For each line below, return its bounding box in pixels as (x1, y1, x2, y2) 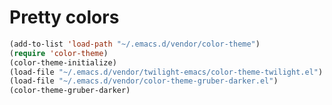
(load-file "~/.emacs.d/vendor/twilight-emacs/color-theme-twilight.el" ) (9, 67, 324, 77)
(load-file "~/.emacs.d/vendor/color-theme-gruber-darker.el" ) (9, 76, 279, 86)
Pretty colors (9, 6, 120, 29)
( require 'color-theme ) (9, 48, 109, 58)
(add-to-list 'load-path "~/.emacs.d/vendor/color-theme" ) (9, 39, 261, 49)
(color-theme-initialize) (9, 57, 117, 68)
